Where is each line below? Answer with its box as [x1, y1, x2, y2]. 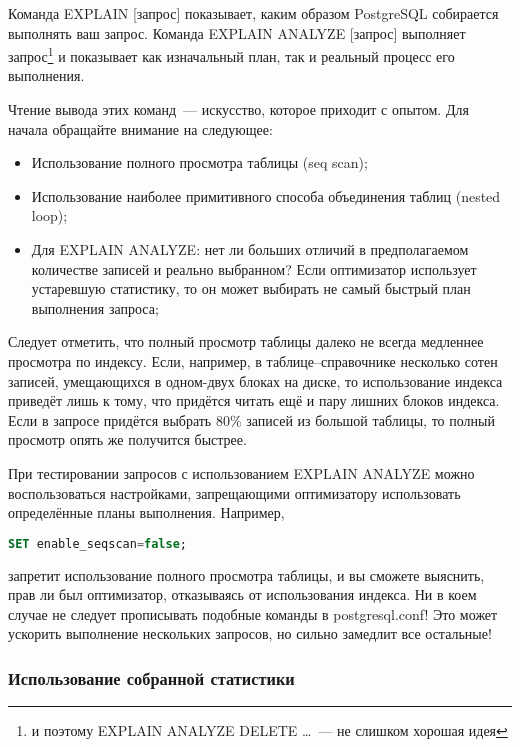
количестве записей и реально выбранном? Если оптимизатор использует [31, 258, 477, 279]
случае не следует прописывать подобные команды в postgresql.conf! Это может [8, 603, 498, 624]
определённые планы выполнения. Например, [8, 502, 285, 523]
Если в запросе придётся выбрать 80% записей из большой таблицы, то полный [8, 409, 495, 430]
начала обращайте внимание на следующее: [8, 118, 273, 139]
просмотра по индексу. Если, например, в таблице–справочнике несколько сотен [8, 350, 498, 371]
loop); [31, 205, 68, 226]
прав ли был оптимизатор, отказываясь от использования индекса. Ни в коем [8, 584, 477, 605]
